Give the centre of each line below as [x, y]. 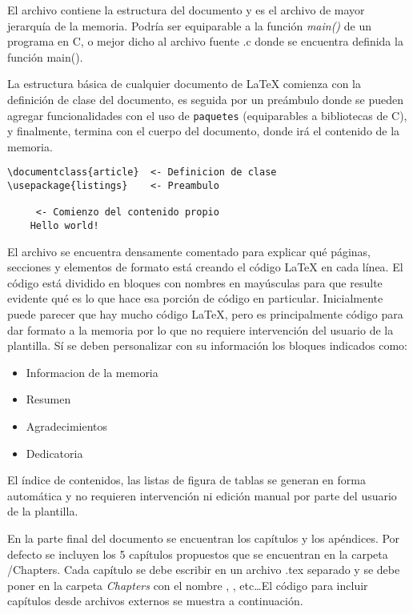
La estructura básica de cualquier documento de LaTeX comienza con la [184, 84]
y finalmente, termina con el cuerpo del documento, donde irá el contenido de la [204, 131]
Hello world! [64, 226]
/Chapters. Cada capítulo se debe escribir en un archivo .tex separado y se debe [204, 570]
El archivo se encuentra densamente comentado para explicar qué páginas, [189, 251]
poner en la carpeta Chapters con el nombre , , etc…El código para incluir [188, 585]
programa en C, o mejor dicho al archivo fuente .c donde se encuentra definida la [205, 41]
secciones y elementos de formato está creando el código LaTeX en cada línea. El [205, 267]
